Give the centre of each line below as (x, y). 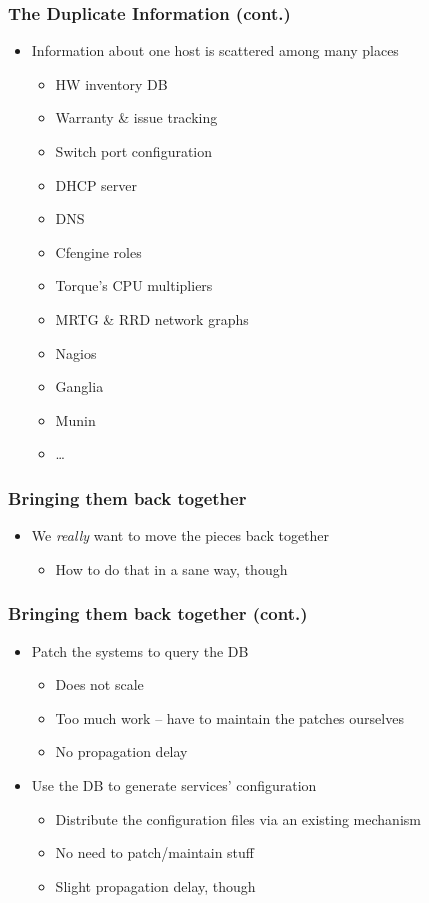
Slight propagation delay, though (155, 885)
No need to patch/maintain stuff (155, 852)
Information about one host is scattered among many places (215, 50)
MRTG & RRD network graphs (152, 318)
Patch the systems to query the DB (140, 650)
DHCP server (96, 184)
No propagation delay (121, 751)
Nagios (76, 352)
